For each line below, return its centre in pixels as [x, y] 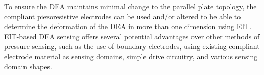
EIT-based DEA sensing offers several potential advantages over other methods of [132, 36]
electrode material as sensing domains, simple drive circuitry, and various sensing [131, 56]
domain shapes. [28, 66]
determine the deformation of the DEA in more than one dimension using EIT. [128, 26]
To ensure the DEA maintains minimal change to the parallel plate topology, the [130, 6]
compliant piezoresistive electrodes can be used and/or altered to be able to [123, 16]
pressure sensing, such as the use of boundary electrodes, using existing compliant [132, 46]
